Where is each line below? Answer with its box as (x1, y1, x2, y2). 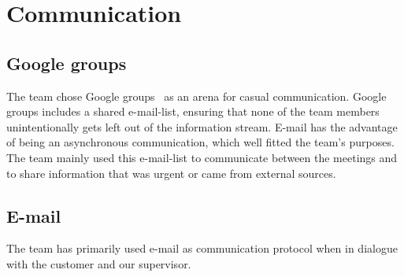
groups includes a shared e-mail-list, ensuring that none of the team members (6, 103, 380, 120)
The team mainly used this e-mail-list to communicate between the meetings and (6, 149, 398, 165)
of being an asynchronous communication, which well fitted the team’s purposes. (6, 134, 395, 150)
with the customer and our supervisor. (6, 255, 191, 271)
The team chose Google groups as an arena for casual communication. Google (6, 87, 387, 104)
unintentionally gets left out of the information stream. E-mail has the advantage (6, 118, 398, 135)
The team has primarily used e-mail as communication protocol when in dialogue (6, 240, 398, 257)
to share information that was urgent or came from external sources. (6, 164, 336, 181)
